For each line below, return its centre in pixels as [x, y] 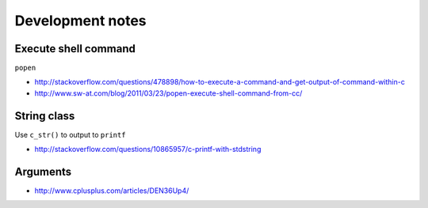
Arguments [43, 171]
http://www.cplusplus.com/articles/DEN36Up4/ [112, 191]
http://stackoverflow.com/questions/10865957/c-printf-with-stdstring [148, 149]
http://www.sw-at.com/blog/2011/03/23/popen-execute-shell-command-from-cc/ [168, 93]
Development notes [80, 21]
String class [45, 116]
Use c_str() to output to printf [70, 134]
